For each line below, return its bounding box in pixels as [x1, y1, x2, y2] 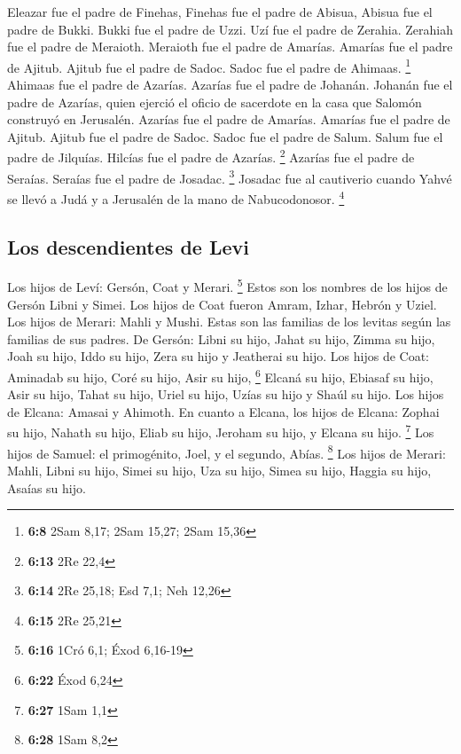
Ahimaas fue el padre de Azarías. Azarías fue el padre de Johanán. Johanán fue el [7, 75, 453, 94]
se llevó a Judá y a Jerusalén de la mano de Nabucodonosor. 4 [7, 186, 345, 208]
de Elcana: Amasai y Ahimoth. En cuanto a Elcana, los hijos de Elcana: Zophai [7, 402, 440, 420]
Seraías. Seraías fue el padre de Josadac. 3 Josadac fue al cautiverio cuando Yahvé [7, 166, 452, 187]
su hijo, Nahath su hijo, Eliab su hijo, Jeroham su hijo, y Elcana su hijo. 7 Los [7, 420, 434, 442]
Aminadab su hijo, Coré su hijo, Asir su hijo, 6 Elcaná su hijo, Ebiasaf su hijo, [7, 365, 434, 386]
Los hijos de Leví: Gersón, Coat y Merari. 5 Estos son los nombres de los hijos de [7, 275, 448, 296]
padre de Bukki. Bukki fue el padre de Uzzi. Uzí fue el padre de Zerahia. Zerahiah [7, 20, 454, 38]
